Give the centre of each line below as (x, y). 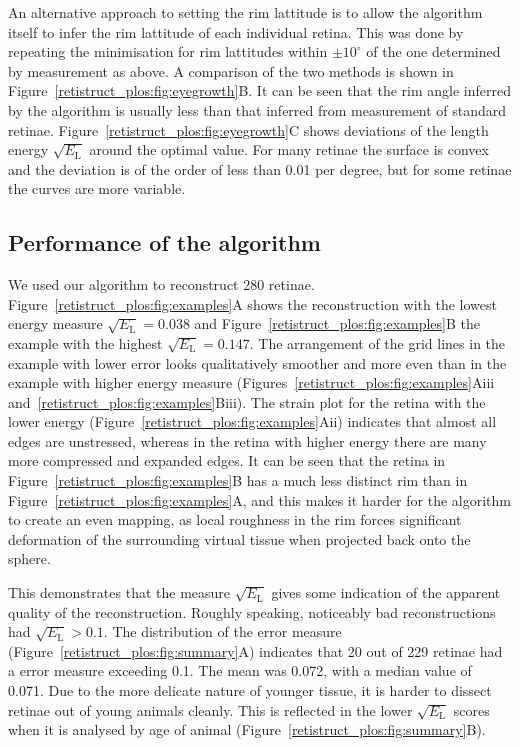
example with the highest (85, 342)
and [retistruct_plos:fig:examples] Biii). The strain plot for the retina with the (247, 401)
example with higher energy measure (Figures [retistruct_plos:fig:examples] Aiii (251, 382)
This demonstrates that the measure (119, 592)
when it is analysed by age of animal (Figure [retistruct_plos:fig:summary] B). (247, 729)
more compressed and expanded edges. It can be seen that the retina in (227, 460)
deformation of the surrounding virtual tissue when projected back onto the (239, 538)
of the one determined (433, 51)
